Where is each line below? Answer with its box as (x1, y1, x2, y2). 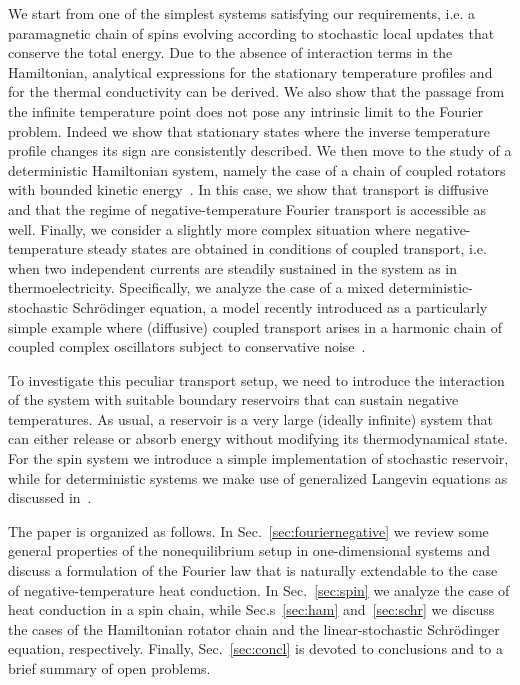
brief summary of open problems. (8, 658, 211, 678)
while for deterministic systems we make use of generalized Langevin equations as (8, 467, 508, 488)
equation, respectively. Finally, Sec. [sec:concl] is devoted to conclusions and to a (8, 638, 503, 659)
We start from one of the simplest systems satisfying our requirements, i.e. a (8, 3, 476, 23)
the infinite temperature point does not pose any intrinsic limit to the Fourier (8, 100, 484, 121)
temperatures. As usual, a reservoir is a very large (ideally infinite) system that (8, 408, 493, 429)
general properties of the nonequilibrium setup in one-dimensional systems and (8, 540, 491, 561)
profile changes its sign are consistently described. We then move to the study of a (8, 140, 512, 161)
